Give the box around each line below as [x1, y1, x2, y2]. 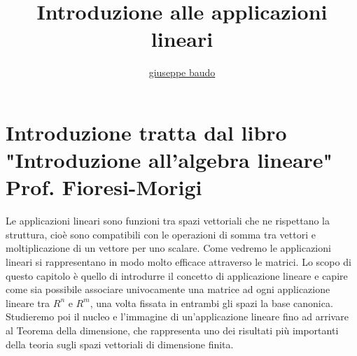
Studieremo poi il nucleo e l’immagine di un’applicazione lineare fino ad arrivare [6, 309, 349, 324]
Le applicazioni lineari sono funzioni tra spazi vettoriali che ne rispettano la [6, 213, 330, 228]
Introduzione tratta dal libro [6, 118, 287, 146]
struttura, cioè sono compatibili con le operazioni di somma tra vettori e [6, 227, 316, 241]
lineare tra [6, 295, 50, 310]
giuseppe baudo [148, 65, 216, 80]
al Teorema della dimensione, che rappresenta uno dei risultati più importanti [6, 322, 339, 337]
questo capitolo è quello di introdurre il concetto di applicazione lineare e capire [6, 268, 348, 283]
